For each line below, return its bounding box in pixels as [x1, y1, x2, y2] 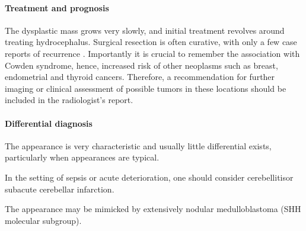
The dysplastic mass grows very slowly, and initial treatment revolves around [5, 24, 285, 36]
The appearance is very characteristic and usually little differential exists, [5, 139, 272, 152]
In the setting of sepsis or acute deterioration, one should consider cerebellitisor [5, 171, 294, 183]
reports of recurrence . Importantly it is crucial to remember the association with [5, 47, 300, 59]
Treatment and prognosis [5, 1, 109, 14]
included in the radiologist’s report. [5, 94, 133, 106]
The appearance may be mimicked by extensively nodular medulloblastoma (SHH [5, 203, 301, 215]
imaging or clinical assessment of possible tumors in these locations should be [5, 82, 286, 94]
